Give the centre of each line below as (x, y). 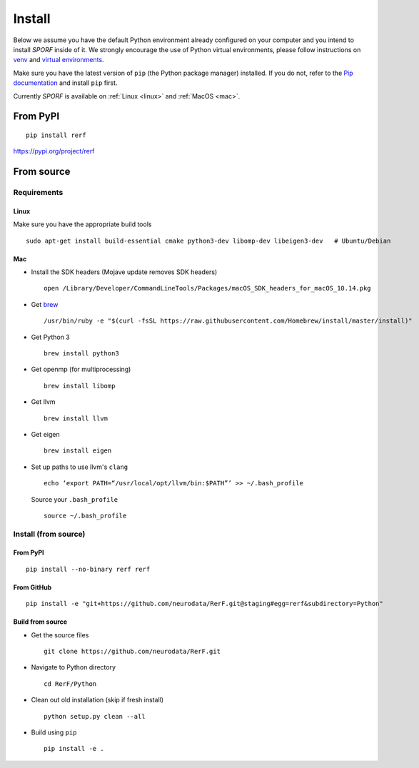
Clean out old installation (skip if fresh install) (97, 700)
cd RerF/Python (70, 684)
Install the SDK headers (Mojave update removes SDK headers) (124, 272)
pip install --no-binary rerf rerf (88, 569)
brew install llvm (76, 418)
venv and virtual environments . (59, 60)
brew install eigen (78, 451)
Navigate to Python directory (74, 667)
